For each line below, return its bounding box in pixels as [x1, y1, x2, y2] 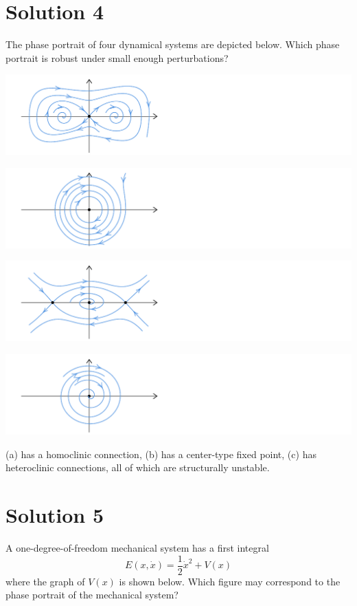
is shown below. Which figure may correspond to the [119, 574, 341, 588]
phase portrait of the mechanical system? [5, 587, 178, 602]
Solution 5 [5, 501, 104, 529]
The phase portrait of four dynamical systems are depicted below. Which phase [5, 37, 340, 52]
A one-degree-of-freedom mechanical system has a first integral [5, 541, 269, 555]
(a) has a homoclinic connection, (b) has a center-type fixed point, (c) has [5, 446, 316, 461]
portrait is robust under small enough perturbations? [5, 50, 229, 65]
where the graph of [5, 574, 85, 588]
